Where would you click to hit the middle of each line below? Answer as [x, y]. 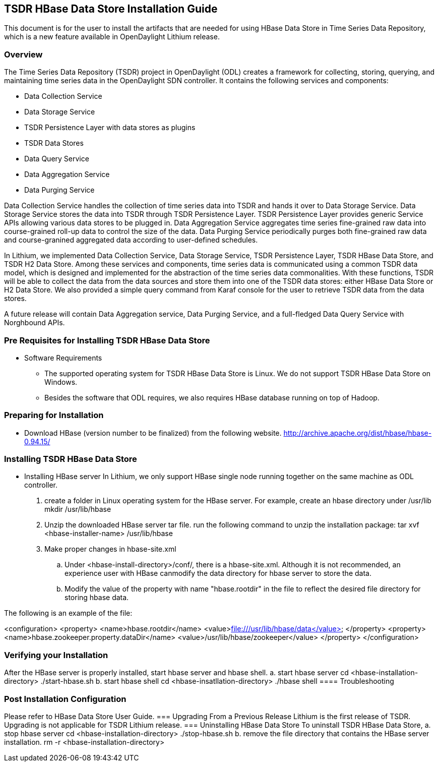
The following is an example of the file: [68, 613]
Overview [23, 54]
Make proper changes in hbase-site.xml [110, 549]
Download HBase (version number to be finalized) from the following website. [153, 433]
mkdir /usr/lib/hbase [78, 509]
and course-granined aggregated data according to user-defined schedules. [131, 240]
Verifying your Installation [56, 655]
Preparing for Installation [54, 415]
